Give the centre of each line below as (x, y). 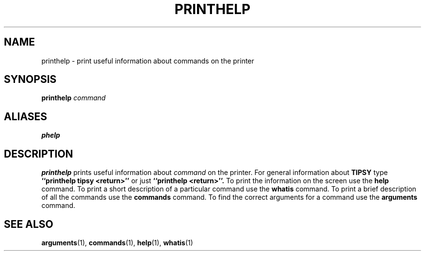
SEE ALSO (29, 224)
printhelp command (74, 98)
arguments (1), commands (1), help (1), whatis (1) (117, 242)
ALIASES (26, 116)
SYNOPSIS (30, 80)
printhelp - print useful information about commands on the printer (148, 61)
